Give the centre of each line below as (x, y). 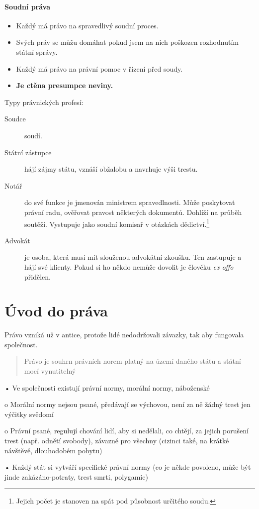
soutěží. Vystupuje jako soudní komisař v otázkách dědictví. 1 (117, 223)
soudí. (33, 135)
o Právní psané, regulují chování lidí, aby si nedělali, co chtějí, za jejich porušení (127, 431)
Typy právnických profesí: (44, 102)
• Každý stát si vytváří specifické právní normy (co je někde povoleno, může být (128, 467)
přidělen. (38, 276)
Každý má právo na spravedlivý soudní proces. (87, 25)
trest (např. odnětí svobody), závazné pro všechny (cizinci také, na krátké (117, 441)
